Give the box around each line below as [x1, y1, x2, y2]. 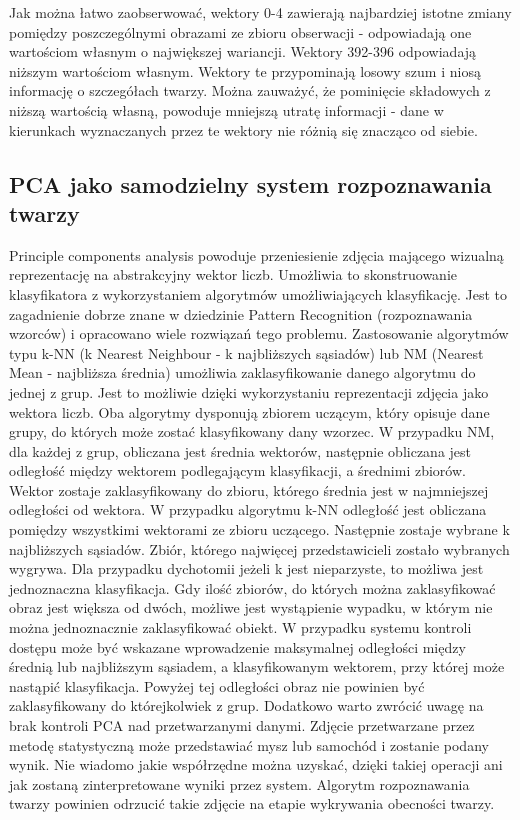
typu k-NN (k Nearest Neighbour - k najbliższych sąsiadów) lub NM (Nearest [9, 342, 484, 363]
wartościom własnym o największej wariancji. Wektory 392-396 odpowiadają [9, 41, 477, 62]
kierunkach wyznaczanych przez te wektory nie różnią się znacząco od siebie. [9, 119, 478, 140]
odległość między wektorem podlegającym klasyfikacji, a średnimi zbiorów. [9, 460, 466, 481]
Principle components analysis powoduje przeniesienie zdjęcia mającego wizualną [9, 244, 504, 265]
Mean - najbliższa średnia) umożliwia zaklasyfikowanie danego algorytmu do [9, 362, 476, 383]
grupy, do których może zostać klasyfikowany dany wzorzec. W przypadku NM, [9, 421, 495, 442]
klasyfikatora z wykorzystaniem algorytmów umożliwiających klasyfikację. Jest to [9, 283, 507, 304]
